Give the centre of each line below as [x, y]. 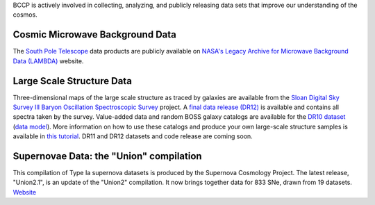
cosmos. [25, 15]
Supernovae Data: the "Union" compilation [107, 156]
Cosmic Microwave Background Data [94, 35]
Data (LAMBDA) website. [48, 61]
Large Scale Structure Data [72, 81]
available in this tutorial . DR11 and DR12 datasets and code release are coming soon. [133, 136]
